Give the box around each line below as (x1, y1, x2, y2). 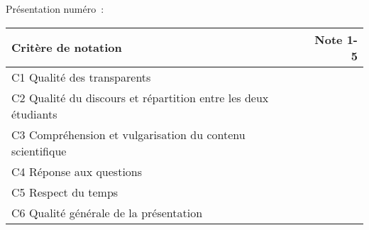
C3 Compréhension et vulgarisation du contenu (11, 126, 246, 143)
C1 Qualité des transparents (11, 68, 151, 85)
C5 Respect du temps (11, 183, 119, 200)
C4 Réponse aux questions (11, 163, 143, 180)
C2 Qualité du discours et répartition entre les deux (11, 89, 269, 106)
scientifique (11, 142, 67, 159)
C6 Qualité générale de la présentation (11, 204, 203, 221)
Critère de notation (11, 39, 122, 56)
